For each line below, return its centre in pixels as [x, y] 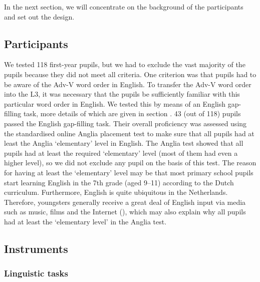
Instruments [36, 248]
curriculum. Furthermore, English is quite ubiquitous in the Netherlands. [116, 192]
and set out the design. [39, 16]
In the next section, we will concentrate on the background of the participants [124, 7]
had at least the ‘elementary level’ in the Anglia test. [85, 221]
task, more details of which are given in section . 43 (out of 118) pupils [132, 113]
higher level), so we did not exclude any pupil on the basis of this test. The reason [130, 163]
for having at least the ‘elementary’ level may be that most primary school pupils [129, 172]
